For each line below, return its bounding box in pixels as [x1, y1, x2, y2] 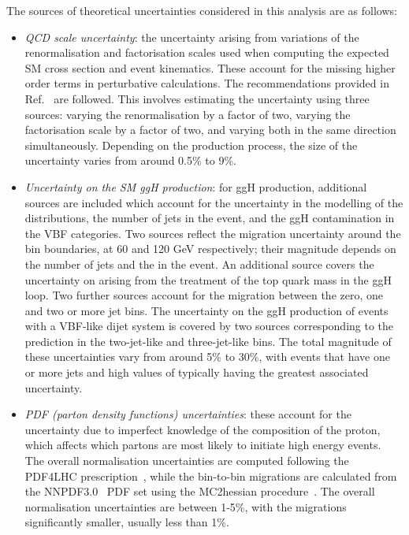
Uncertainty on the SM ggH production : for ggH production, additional [24, 178, 367, 195]
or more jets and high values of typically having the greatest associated [24, 364, 369, 381]
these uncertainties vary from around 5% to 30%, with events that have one [24, 348, 390, 365]
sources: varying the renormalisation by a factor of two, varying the [24, 106, 351, 122]
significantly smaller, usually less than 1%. [24, 514, 229, 530]
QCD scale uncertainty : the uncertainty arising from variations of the [24, 28, 359, 45]
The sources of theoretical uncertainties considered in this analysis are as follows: [6, 2, 397, 18]
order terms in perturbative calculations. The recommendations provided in [24, 75, 389, 91]
